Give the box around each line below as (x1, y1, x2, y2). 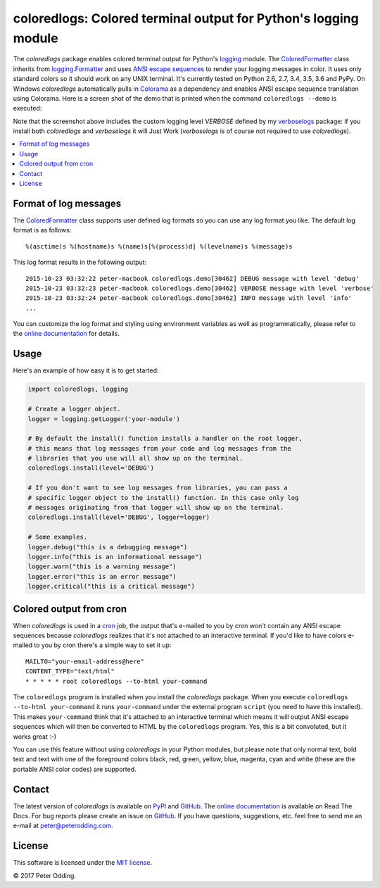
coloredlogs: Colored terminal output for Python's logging (13, 11, 359, 26)
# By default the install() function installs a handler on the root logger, (27, 434, 303, 443)
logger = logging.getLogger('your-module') (27, 415, 181, 423)
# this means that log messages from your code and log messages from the (27, 444, 292, 452)
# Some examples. (27, 533, 88, 542)
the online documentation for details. (13, 330, 120, 338)
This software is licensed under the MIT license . (13, 858, 153, 867)
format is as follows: (13, 226, 72, 234)
